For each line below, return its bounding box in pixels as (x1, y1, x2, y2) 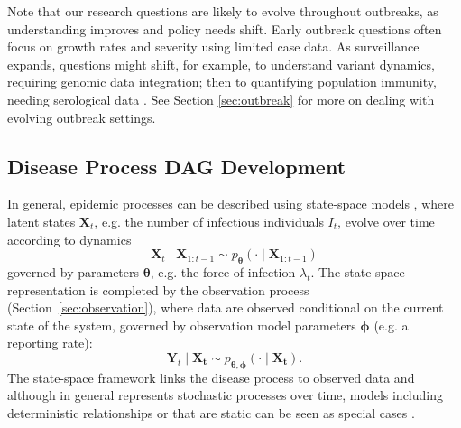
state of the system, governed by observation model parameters (7, 315, 356, 334)
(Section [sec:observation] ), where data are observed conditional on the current (7, 298, 444, 317)
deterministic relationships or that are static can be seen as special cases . (7, 403, 415, 422)
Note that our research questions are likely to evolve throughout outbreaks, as (7, 2, 438, 20)
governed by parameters (7, 262, 140, 281)
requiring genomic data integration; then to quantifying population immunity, (7, 72, 437, 91)
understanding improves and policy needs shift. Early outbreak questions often (7, 19, 442, 38)
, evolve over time (337, 211, 435, 230)
